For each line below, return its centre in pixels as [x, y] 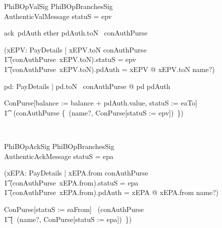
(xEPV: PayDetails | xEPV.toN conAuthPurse [75, 49]
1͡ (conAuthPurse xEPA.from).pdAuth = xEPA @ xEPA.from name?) [111, 192]
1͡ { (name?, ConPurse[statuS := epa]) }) [68, 219]
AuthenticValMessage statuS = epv [58, 16]
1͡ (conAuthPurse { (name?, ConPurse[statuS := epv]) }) [94, 112]
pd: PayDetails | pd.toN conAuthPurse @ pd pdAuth [87, 86]
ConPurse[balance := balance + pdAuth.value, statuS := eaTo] [101, 103]
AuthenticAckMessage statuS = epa [59, 156]
